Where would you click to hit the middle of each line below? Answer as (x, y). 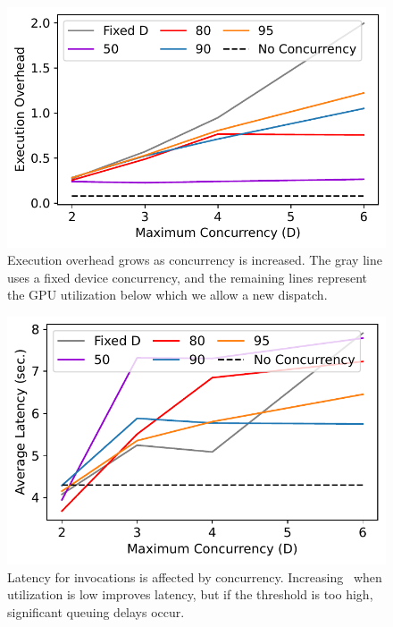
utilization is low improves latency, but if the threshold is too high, (190, 594)
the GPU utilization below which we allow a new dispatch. (167, 295)
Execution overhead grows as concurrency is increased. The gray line (195, 260)
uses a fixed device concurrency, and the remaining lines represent (187, 277)
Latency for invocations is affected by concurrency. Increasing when (195, 576)
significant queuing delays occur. (96, 611)
